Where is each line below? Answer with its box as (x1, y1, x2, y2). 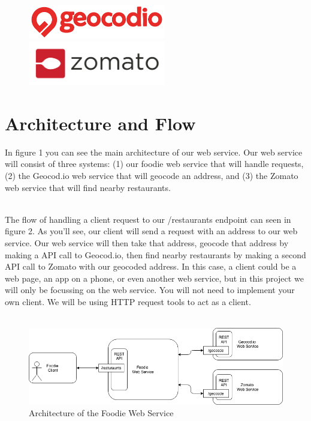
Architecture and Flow (5, 111, 196, 135)
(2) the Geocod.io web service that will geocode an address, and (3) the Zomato (5, 169, 298, 181)
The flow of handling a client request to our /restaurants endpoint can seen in (5, 213, 291, 225)
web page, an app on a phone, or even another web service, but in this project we (5, 271, 304, 284)
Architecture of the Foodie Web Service (29, 407, 174, 419)
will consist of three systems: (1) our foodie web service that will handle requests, (5, 157, 304, 170)
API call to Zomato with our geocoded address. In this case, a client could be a (5, 260, 297, 273)
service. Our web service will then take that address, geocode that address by (5, 236, 289, 249)
